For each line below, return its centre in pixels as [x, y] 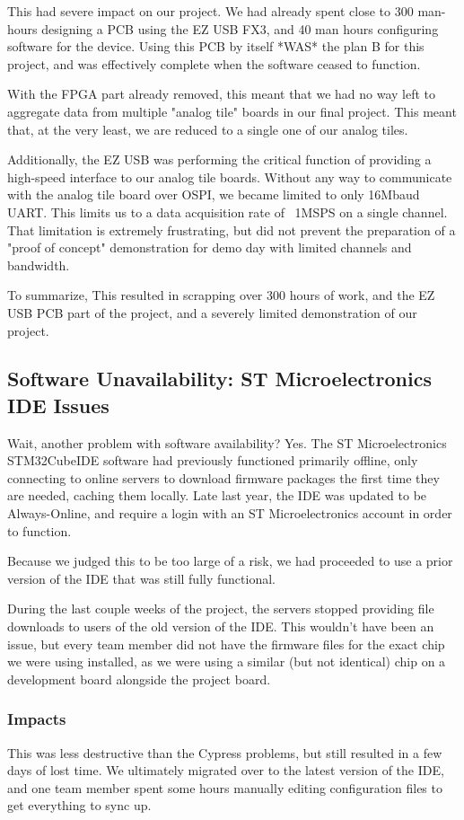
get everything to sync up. [79, 805]
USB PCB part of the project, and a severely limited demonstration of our [212, 312]
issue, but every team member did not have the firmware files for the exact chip [226, 644]
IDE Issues [58, 405]
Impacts [37, 719]
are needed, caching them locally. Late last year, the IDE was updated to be [217, 495]
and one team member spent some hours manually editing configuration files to [225, 787]
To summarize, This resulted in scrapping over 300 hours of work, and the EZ [221, 295]
